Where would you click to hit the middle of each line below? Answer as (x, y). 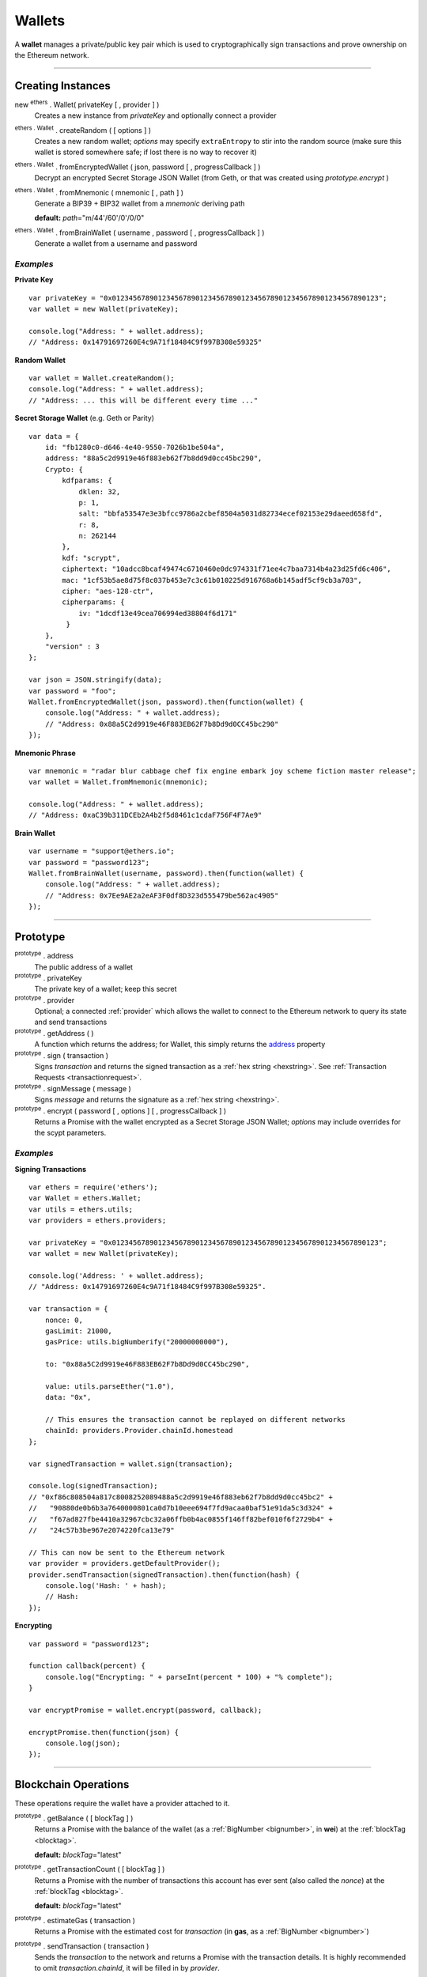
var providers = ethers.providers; (98, 1221)
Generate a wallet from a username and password (116, 244)
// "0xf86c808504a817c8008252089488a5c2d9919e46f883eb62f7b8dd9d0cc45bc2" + (181, 1497)
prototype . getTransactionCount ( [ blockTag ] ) (90, 1869)
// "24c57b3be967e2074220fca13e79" (102, 1530)
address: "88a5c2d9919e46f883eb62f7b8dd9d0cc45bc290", (153, 458)
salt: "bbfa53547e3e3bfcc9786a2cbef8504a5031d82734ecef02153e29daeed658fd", (231, 514)
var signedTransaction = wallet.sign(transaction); (131, 1464)
